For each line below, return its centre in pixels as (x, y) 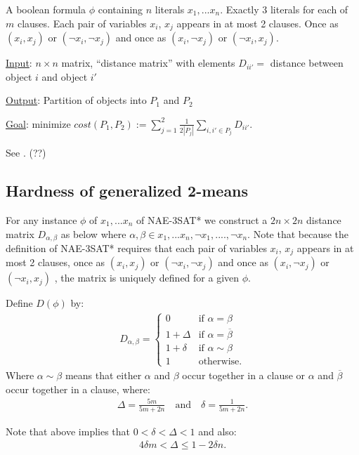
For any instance (41, 219)
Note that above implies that (68, 431)
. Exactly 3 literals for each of (284, 9)
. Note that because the (298, 233)
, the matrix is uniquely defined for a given (147, 278)
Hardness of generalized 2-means (127, 191)
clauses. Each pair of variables (82, 23)
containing (120, 9)
